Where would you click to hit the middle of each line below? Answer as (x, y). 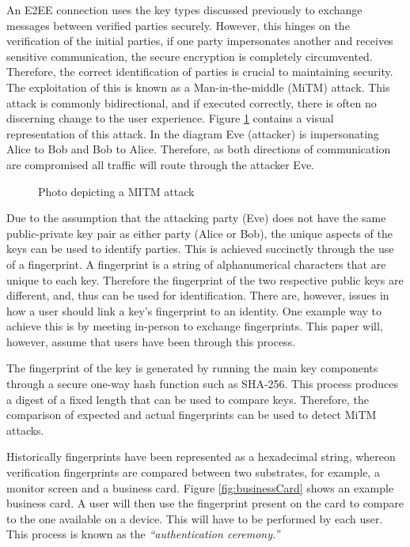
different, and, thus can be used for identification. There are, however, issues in (198, 295)
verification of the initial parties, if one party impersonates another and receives (200, 41)
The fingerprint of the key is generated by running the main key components (192, 368)
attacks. (25, 430)
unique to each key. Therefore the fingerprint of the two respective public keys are (205, 279)
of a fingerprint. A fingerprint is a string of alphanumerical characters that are (196, 264)
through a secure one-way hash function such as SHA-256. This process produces (203, 384)
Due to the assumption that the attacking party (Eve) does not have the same (196, 218)
